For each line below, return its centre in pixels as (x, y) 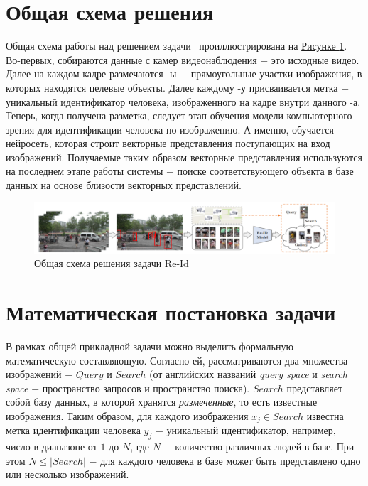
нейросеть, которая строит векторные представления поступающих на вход (168, 143)
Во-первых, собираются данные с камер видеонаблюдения (131, 59)
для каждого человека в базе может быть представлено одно (231, 460)
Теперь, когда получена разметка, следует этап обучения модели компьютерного (179, 115)
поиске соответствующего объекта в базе (265, 171)
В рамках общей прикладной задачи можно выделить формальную (150, 346)
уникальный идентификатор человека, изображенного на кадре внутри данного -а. (183, 101)
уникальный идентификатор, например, (251, 430)
